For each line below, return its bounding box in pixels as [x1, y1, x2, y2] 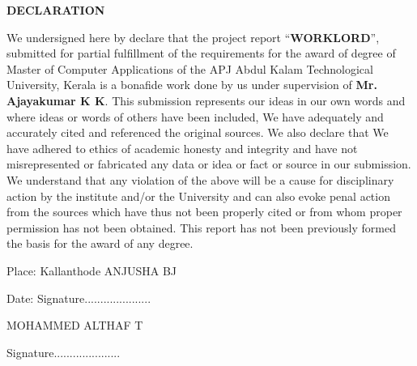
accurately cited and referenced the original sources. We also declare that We [6, 124, 389, 141]
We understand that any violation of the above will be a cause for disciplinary [6, 171, 394, 188]
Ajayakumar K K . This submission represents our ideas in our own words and [6, 91, 406, 109]
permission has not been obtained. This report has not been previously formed [6, 219, 396, 236]
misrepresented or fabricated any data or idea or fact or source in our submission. [6, 155, 411, 172]
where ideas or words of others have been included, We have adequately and [6, 108, 384, 125]
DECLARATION [6, 2, 105, 18]
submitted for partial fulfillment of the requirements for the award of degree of [6, 45, 396, 62]
